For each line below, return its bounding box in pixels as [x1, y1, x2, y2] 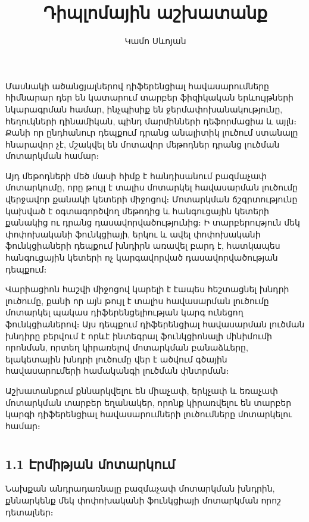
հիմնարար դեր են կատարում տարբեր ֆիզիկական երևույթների [5, 91, 294, 104]
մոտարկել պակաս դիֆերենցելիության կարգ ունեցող [5, 306, 244, 318]
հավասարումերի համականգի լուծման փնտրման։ [5, 364, 229, 377]
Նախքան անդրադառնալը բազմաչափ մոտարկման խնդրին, [5, 482, 275, 495]
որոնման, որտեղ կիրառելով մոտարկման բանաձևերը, [5, 341, 248, 354]
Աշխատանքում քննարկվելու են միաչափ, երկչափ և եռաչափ [5, 384, 278, 396]
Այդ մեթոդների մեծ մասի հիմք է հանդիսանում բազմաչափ [5, 169, 267, 182]
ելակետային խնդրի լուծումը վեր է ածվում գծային [5, 352, 227, 365]
